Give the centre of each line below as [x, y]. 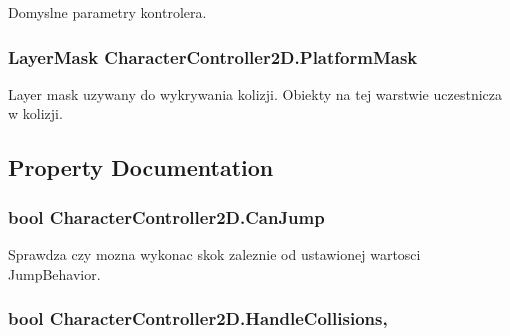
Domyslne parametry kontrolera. [107, 12]
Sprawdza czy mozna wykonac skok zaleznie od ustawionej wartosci [214, 254]
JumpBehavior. [54, 273]
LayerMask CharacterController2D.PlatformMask [213, 56]
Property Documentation [141, 167]
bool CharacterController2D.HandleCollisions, [198, 318]
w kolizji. [35, 113]
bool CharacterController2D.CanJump [166, 216]
